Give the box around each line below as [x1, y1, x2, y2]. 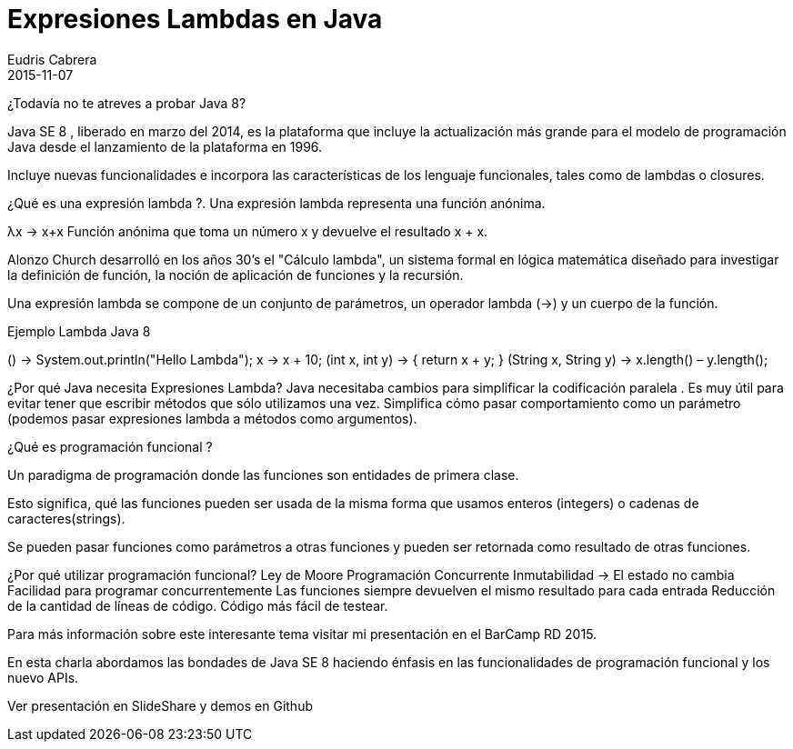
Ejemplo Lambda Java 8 [7, 323, 151, 339]
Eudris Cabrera [7, 51, 97, 67]
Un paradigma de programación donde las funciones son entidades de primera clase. [7, 466, 519, 483]
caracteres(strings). [7, 510, 125, 526]
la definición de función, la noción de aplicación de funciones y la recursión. [7, 266, 464, 283]
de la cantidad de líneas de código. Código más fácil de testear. [7, 597, 388, 614]
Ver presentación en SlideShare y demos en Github [7, 697, 313, 714]
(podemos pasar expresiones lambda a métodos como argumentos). [7, 410, 417, 426]
